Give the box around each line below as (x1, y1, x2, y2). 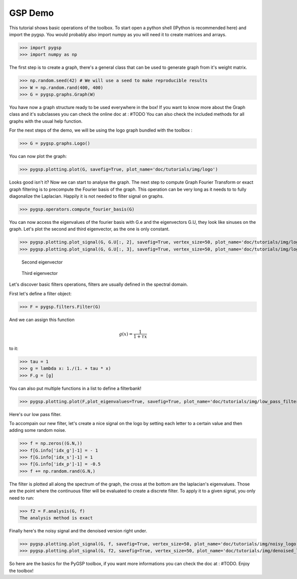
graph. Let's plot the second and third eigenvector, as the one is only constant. (9, 226, 170, 232)
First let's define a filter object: (9, 290, 72, 297)
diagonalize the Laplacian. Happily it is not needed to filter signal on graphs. (9, 193, 164, 199)
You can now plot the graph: (9, 154, 67, 159)
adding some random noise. (9, 427, 66, 433)
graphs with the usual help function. (9, 118, 83, 124)
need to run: (9, 495, 34, 501)
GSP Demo (9, 7, 54, 18)
